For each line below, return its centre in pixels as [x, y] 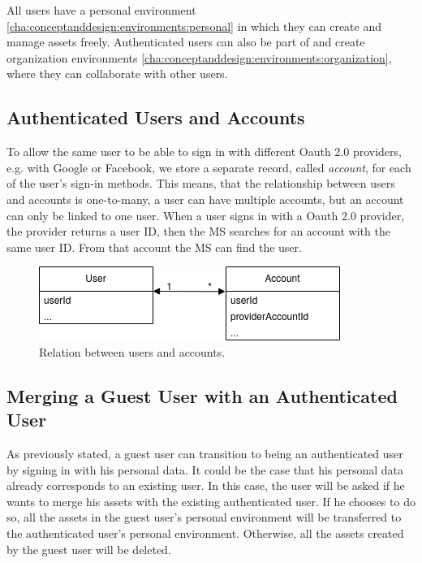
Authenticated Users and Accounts [156, 117]
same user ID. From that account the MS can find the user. [154, 247]
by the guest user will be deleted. [89, 549]
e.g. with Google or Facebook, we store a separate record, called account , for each [209, 167]
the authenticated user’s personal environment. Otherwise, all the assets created [205, 533]
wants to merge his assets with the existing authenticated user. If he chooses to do [211, 501]
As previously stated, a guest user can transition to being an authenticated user [205, 454]
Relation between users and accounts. [132, 351]
